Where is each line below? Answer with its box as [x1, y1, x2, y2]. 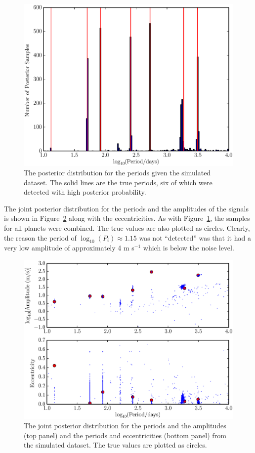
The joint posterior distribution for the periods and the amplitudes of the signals [4, 203, 249, 213]
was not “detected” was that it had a [139, 232, 251, 243]
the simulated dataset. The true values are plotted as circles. [24, 440, 207, 450]
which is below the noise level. [143, 243, 234, 253]
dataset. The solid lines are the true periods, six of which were [24, 177, 212, 187]
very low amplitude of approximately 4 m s [4, 243, 134, 253]
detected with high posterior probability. [24, 187, 146, 197]
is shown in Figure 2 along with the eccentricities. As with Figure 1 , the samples [4, 213, 250, 223]
